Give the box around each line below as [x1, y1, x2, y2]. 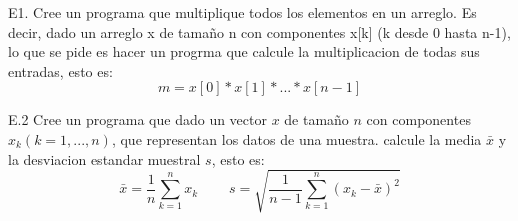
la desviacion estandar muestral [8, 148, 201, 169]
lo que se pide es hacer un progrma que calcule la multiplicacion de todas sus [8, 41, 480, 62]
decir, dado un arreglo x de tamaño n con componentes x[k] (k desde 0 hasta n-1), [8, 21, 511, 42]
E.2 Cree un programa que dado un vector [8, 109, 267, 130]
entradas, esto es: [8, 60, 113, 81]
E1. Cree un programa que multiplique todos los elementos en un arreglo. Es [8, 2, 477, 22]
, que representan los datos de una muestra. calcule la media [111, 128, 482, 149]
